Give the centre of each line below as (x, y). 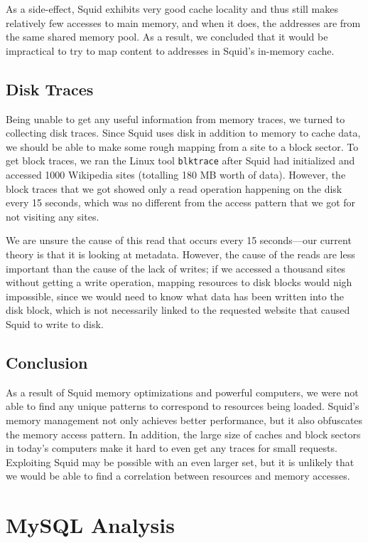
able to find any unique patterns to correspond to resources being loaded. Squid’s (183, 406)
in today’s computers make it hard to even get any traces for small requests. (172, 448)
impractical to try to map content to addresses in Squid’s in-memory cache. (170, 50)
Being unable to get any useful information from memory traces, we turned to (175, 118)
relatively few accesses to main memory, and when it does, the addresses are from (183, 22)
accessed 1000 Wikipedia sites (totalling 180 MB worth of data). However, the (176, 175)
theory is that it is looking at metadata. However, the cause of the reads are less (180, 254)
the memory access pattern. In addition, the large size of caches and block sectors (183, 434)
